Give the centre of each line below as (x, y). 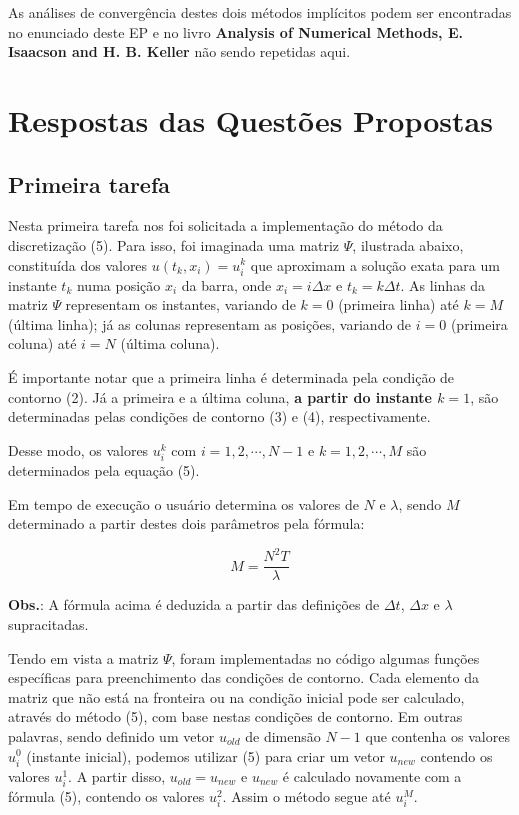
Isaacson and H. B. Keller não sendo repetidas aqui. (179, 51)
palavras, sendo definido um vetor (111, 735)
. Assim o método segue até (306, 795)
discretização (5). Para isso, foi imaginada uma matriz (174, 244)
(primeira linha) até (398, 304)
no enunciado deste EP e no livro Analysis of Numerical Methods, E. (235, 31)
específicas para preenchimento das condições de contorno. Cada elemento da (243, 677)
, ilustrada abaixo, (408, 244)
